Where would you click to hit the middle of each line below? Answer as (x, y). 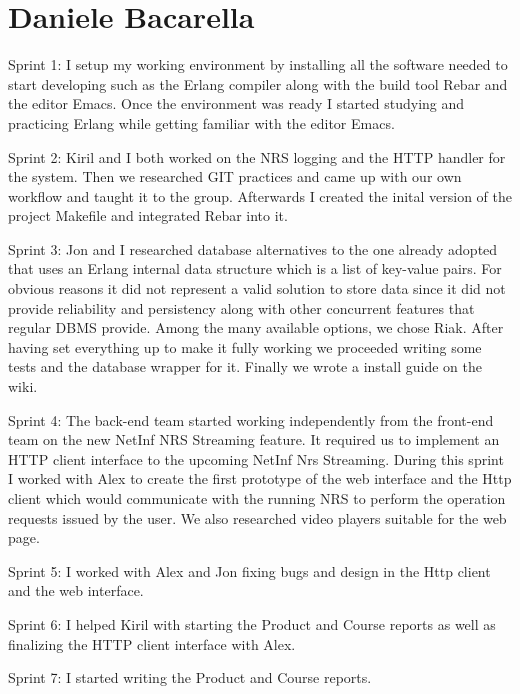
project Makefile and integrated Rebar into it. (148, 215)
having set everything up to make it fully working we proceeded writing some (245, 346)
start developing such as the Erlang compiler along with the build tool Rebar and (258, 83)
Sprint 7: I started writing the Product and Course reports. (190, 677)
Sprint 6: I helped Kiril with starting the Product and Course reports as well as (252, 623)
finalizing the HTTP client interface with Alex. (152, 643)
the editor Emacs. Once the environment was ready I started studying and (236, 103)
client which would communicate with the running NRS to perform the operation (257, 498)
